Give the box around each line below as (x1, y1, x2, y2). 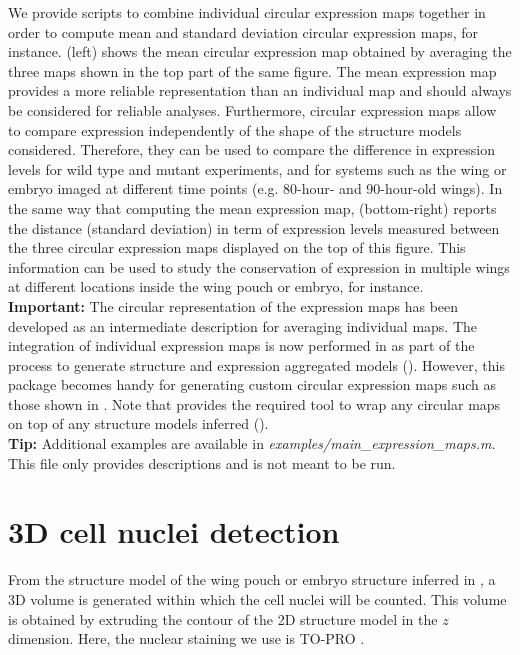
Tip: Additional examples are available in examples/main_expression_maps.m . (8, 433, 496, 454)
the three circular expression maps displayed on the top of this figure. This (8, 237, 466, 258)
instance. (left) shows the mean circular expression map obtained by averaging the (8, 41, 512, 62)
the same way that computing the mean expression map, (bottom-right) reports (8, 197, 497, 218)
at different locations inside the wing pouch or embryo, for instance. (8, 276, 424, 297)
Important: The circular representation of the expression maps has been (8, 295, 459, 316)
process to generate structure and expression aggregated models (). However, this (8, 354, 505, 375)
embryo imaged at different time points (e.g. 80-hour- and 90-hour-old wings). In (8, 178, 503, 199)
